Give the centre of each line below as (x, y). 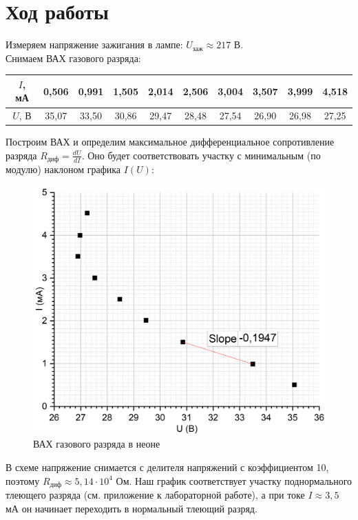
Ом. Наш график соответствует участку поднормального (234, 480)
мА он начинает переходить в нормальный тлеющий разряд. (131, 508)
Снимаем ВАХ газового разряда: (73, 58)
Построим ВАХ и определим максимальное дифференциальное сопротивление (170, 142)
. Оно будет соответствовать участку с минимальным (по (201, 155)
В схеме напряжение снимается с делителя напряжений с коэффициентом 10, (167, 467)
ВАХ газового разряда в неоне (97, 444)
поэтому (23, 480)
